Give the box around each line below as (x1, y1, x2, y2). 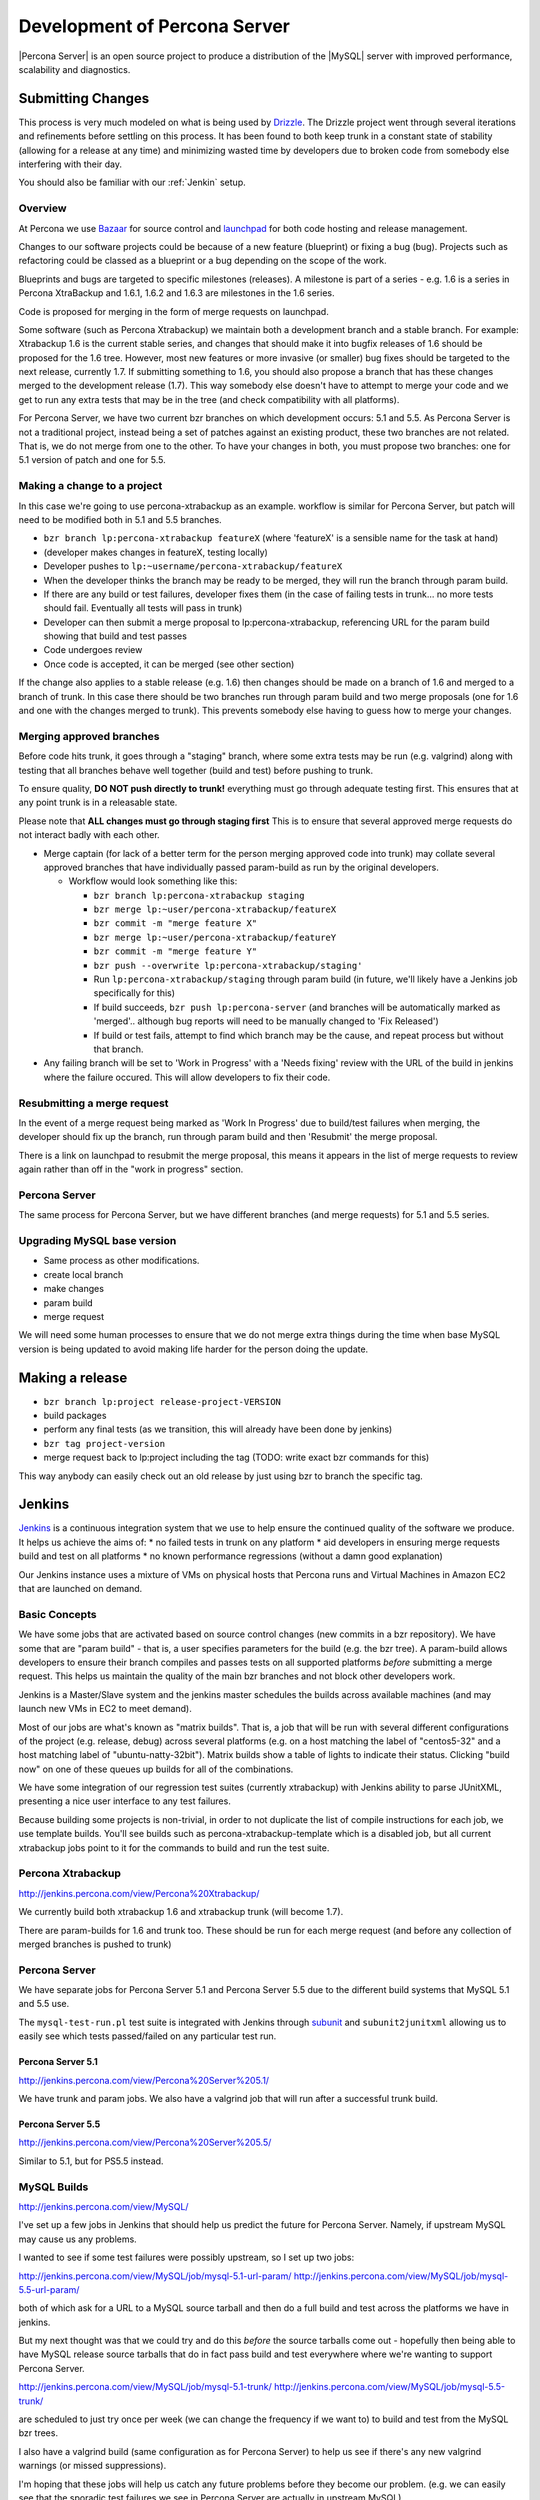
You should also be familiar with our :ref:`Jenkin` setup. (18, 176, 246, 189)
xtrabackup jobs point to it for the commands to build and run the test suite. (18, 1841, 330, 1854)
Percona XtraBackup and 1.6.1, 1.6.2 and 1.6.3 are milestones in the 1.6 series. (18, 287, 335, 299)
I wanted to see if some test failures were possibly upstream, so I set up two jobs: (18, 2251, 355, 2264)
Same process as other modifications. (43, 1255, 200, 1267)
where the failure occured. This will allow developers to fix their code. (43, 1071, 331, 1083)
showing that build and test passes (43, 630, 187, 642)
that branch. (93, 1043, 144, 1055)
